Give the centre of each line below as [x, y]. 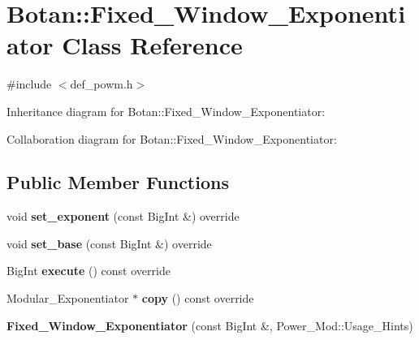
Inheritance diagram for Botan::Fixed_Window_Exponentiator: [166, 111]
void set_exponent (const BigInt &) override [123, 216]
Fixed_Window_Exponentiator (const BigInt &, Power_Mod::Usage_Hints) [210, 325]
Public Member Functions [118, 182]
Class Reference [152, 45]
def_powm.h [102, 84]
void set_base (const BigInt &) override [109, 243]
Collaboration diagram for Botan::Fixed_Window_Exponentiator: [172, 138]
